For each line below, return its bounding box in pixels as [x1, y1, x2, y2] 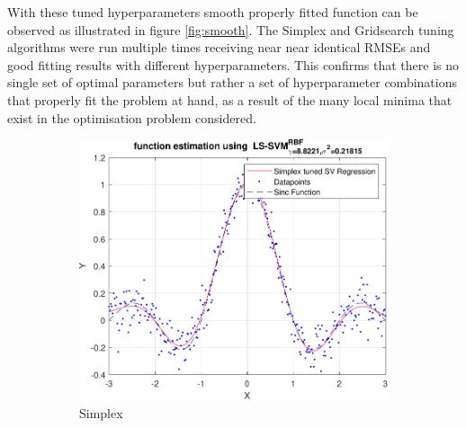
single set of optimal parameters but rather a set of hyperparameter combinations [7, 73, 457, 92]
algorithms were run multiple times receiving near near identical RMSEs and [7, 38, 431, 57]
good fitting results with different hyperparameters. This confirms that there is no [7, 55, 460, 74]
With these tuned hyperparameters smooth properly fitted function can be [7, 3, 418, 21]
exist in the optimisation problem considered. [7, 108, 256, 127]
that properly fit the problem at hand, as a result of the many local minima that [7, 90, 453, 109]
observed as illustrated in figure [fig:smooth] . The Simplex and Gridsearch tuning [7, 20, 454, 39]
